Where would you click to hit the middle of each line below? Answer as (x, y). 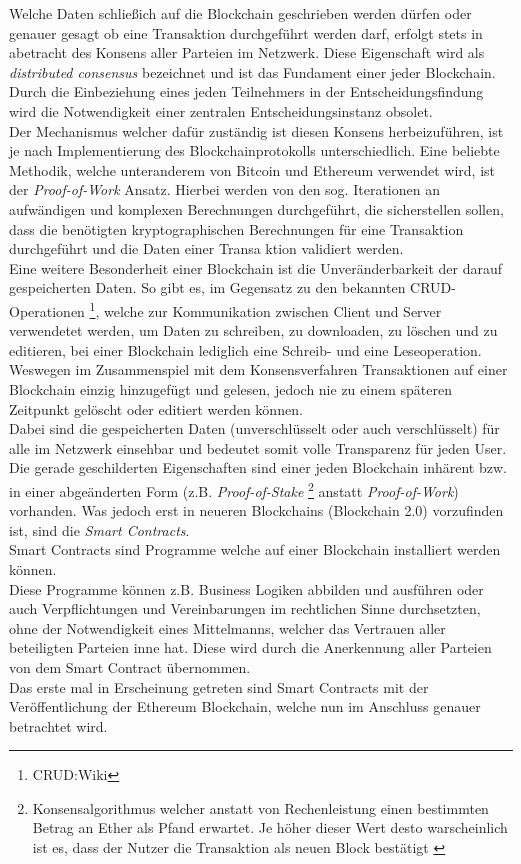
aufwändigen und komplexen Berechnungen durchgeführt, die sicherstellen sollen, (256, 208)
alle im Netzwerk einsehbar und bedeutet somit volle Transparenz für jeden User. (258, 447)
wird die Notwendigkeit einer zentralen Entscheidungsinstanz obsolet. (221, 110)
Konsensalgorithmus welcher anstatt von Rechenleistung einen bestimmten (260, 807)
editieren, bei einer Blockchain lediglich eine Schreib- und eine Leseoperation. (245, 349)
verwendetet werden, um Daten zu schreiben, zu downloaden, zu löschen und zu (253, 330)
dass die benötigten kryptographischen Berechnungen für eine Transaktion (236, 228)
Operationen (47, 310)
